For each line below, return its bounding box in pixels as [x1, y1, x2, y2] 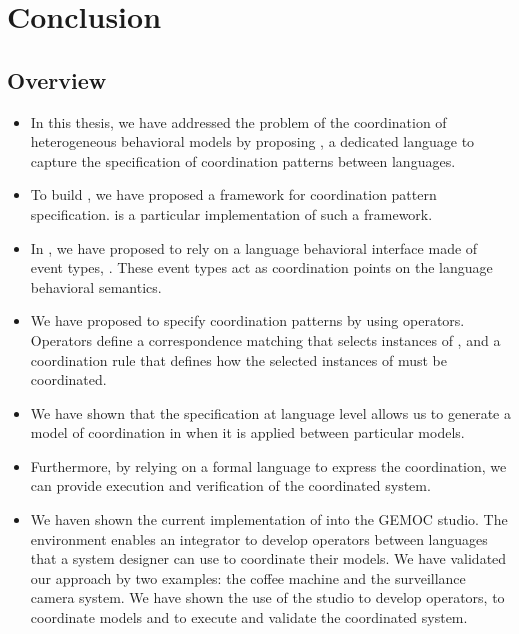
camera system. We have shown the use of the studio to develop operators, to [30, 587, 505, 608]
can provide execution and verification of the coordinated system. [30, 475, 431, 496]
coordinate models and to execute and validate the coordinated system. [30, 607, 468, 628]
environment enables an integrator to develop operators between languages [30, 528, 488, 549]
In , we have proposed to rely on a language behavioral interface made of [30, 237, 478, 258]
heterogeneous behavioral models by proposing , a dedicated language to [30, 131, 475, 152]
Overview [7, 64, 107, 95]
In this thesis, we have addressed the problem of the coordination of [30, 111, 447, 132]
